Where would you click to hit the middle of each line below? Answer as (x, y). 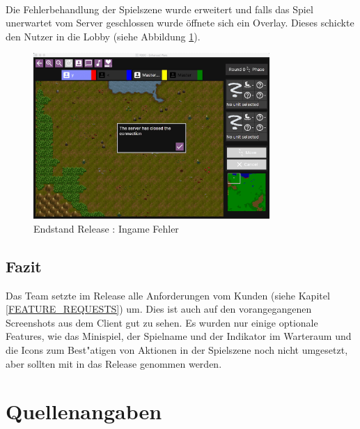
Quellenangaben (84, 411)
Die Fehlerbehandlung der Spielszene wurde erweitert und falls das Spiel (159, 9)
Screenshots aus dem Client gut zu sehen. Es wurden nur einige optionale (162, 322)
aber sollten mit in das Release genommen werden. (114, 363)
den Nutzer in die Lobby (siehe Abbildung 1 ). (103, 36)
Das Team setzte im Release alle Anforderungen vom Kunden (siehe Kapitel (168, 295)
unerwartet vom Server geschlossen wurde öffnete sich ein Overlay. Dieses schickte (180, 23)
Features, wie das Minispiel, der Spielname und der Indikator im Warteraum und (179, 336)
